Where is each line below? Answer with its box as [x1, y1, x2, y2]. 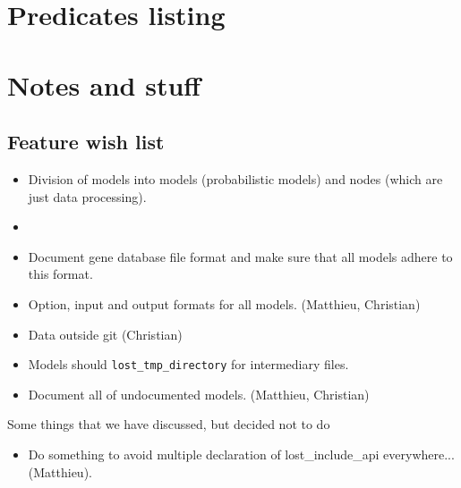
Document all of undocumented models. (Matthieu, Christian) [28, 384, 370, 403]
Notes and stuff [7, 66, 201, 103]
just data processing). [28, 187, 147, 206]
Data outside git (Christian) [28, 324, 183, 343]
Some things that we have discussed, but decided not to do [7, 415, 330, 433]
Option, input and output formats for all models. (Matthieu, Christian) [28, 294, 421, 313]
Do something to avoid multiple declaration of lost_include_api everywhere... [28, 444, 455, 463]
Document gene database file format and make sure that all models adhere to [28, 247, 453, 265]
